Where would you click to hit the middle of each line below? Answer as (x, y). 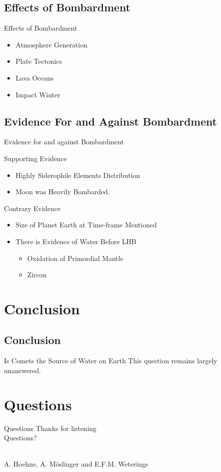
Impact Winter (38, 94)
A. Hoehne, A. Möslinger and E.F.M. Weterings (76, 464)
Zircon (37, 275)
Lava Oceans (35, 77)
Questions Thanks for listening (50, 428)
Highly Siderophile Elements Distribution (78, 175)
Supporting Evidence (35, 158)
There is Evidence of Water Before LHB (76, 241)
